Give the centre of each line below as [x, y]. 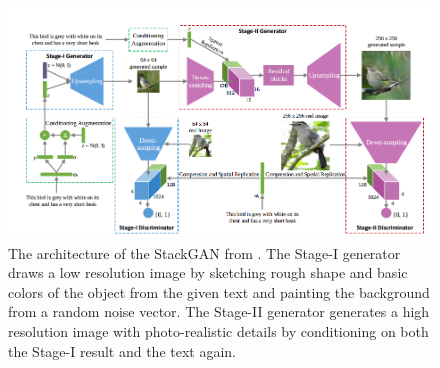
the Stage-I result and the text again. [122, 350]
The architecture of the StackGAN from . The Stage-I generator [204, 252]
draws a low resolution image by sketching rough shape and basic [208, 272]
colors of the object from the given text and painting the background [219, 291]
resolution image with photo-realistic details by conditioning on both [218, 330]
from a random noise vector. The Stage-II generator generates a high [219, 311]
